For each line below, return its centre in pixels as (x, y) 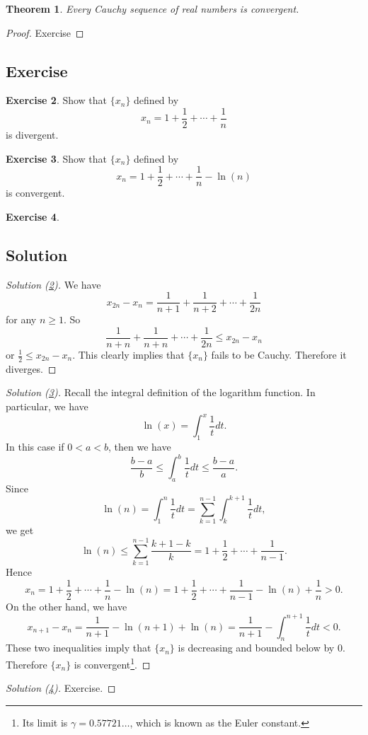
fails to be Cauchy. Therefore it (279, 354)
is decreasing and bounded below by (256, 648)
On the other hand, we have (67, 606)
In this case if (35, 446)
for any (21, 319)
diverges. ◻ (31, 368)
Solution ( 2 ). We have (53, 284)
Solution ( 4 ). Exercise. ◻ (61, 688)
